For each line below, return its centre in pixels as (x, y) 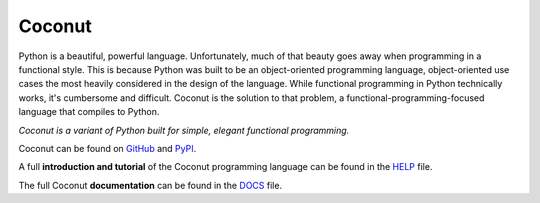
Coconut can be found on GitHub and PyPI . (107, 148)
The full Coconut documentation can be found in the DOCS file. (150, 185)
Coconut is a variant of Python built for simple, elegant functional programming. (184, 130)
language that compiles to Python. (89, 112)
